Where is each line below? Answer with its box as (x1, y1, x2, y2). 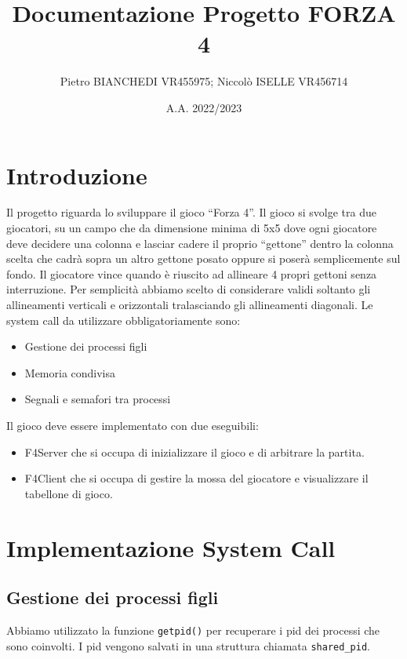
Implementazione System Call (6, 531, 336, 563)
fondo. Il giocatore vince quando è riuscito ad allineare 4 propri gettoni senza (6, 265, 377, 282)
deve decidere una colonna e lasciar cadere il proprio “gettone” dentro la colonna (6, 235, 394, 251)
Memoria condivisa (24, 364, 116, 380)
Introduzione (6, 158, 147, 191)
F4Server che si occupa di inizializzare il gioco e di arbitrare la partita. (24, 443, 365, 460)
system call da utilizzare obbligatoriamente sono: (6, 311, 241, 328)
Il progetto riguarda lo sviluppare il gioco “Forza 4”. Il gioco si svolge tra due (6, 204, 376, 220)
